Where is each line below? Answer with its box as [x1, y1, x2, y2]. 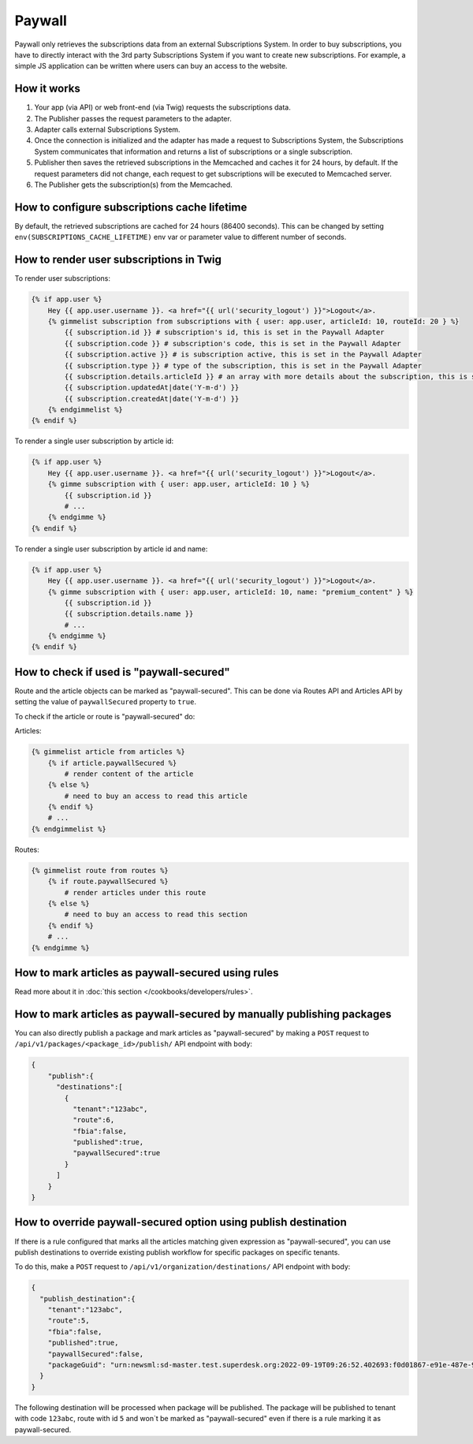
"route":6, [72, 1116, 115, 1125]
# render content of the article [64, 769, 194, 778]
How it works [14, 82, 80, 95]
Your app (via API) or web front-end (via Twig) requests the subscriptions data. [34, 103, 291, 112]
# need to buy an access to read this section [64, 910, 248, 919]
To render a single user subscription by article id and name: [14, 544, 208, 554]
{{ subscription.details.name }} [64, 610, 194, 618]
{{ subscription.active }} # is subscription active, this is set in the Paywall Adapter [64, 350, 422, 359]
